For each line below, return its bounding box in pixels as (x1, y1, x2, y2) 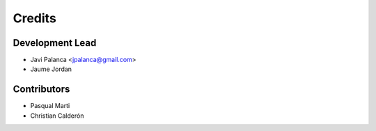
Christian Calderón (30, 111, 84, 120)
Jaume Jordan (30, 65, 72, 73)
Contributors (13, 84, 70, 95)
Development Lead (13, 37, 97, 49)
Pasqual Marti (30, 102, 70, 110)
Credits (13, 10, 57, 26)
